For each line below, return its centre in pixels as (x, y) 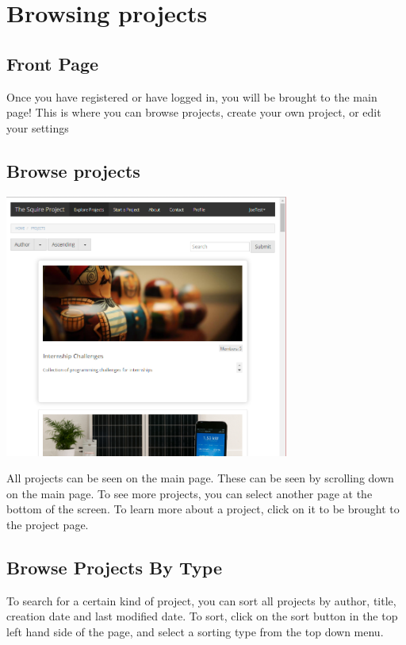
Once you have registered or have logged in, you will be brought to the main (192, 96)
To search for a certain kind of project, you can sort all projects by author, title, (201, 600)
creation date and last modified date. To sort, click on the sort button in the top (202, 616)
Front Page (53, 63)
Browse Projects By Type (114, 568)
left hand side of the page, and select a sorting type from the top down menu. (195, 632)
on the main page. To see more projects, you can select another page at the (190, 493)
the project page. (48, 525)
